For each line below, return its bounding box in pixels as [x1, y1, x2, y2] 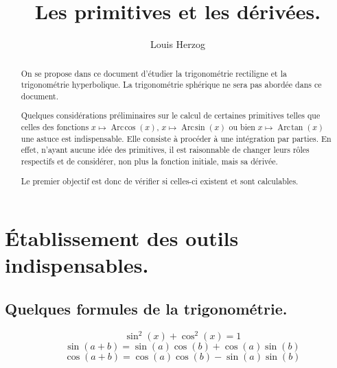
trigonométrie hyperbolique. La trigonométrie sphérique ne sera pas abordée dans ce [21, 79, 322, 90]
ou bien [229, 121, 255, 133]
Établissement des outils [5, 224, 239, 252]
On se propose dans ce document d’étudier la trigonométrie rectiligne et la [21, 67, 287, 79]
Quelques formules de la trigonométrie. [5, 297, 288, 319]
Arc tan [277, 123, 303, 132]
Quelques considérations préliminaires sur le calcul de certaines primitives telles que [21, 110, 321, 121]
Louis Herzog [150, 37, 206, 51]
